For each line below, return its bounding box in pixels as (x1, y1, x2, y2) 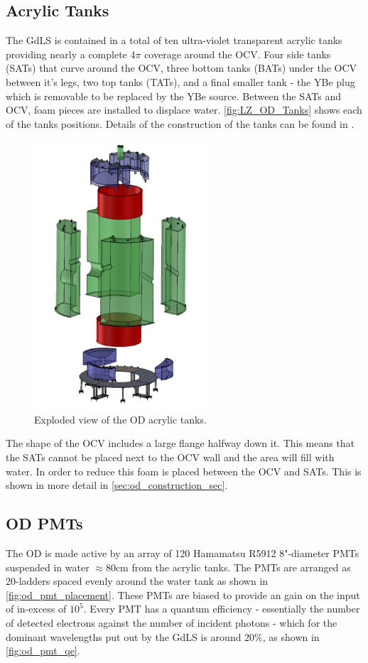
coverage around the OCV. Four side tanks (144, 46, 331, 61)
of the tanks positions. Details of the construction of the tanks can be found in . (6, 116, 355, 131)
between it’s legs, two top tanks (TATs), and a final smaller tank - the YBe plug (6, 74, 355, 89)
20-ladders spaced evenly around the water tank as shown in (6, 573, 269, 588)
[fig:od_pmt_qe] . (6, 643, 80, 658)
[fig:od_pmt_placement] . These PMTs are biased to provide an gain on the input (6, 587, 360, 602)
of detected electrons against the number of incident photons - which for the (6, 615, 337, 630)
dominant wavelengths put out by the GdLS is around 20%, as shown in (6, 629, 320, 644)
